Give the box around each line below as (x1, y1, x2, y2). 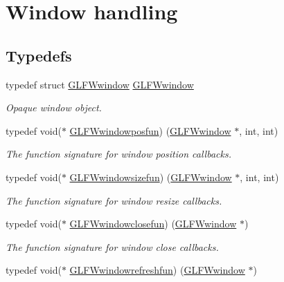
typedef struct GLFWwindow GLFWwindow (6, 77, 194, 91)
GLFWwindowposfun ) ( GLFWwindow (69, 123, 231, 138)
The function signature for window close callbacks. (6, 239, 219, 254)
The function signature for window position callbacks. (6, 147, 231, 161)
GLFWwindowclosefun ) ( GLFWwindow (69, 216, 237, 231)
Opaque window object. (6, 100, 102, 115)
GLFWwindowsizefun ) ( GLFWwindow (69, 169, 232, 184)
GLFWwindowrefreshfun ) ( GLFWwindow (69, 263, 245, 277)
